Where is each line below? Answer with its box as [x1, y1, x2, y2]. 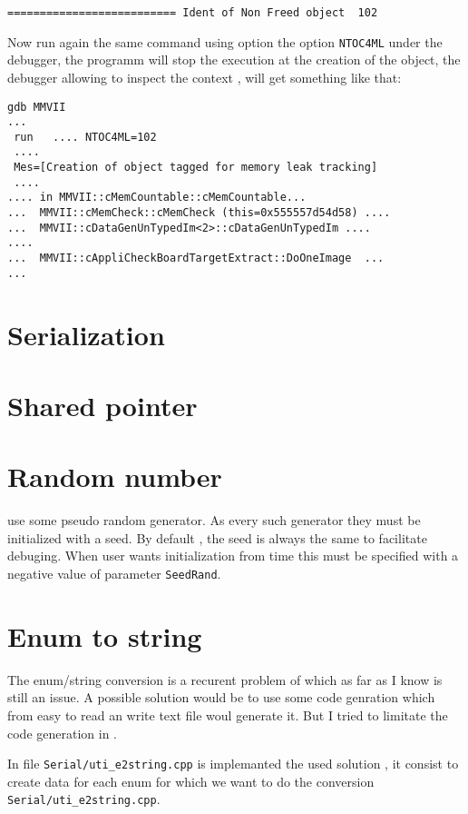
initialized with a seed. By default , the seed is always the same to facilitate [7, 528, 427, 547]
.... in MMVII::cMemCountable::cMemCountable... [7, 191, 307, 204]
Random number [7, 458, 222, 495]
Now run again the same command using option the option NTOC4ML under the [7, 32, 443, 51]
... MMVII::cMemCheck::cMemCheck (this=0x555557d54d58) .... [7, 206, 391, 220]
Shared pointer [7, 386, 198, 423]
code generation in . [7, 723, 117, 742]
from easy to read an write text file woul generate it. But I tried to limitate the [7, 706, 448, 724]
